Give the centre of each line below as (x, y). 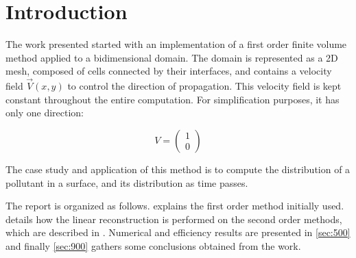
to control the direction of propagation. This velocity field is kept (204, 86)
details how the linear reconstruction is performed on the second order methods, (174, 219)
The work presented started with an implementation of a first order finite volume (176, 44)
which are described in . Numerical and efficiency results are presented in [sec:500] (178, 232)
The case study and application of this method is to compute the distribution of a (178, 169)
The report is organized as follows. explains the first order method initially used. (175, 206)
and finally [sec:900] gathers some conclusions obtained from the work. (153, 245)
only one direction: (45, 113)
